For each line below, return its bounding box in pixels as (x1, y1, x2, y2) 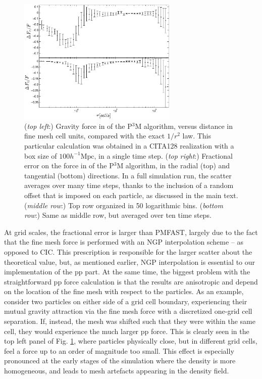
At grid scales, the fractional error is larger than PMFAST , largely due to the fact (4, 226, 258, 237)
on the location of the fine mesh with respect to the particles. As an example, (4, 286, 244, 297)
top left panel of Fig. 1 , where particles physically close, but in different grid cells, (4, 336, 257, 346)
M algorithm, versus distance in (135, 120, 233, 131)
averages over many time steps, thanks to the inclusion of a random (24, 180, 234, 191)
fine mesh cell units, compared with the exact (24, 130, 165, 141)
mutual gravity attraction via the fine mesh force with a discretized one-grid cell (4, 306, 252, 316)
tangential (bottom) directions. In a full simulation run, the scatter (24, 170, 232, 180)
